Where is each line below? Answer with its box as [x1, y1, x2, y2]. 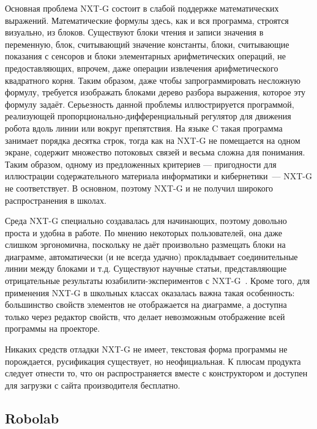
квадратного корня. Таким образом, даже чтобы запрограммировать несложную [5, 73, 300, 86]
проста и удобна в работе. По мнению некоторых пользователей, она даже [5, 226, 282, 239]
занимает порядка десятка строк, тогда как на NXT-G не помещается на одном [5, 133, 300, 146]
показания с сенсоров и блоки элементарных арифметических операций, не [5, 50, 286, 62]
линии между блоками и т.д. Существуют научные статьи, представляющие [5, 262, 287, 275]
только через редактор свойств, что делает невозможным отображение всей [5, 310, 285, 323]
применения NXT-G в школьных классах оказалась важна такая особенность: [5, 286, 295, 299]
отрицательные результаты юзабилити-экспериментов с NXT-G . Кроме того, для [5, 274, 310, 287]
